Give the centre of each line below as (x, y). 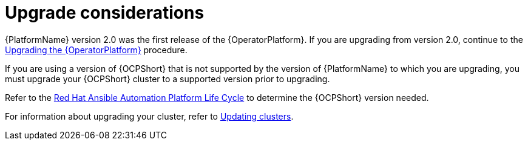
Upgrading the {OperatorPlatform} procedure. (96, 50)
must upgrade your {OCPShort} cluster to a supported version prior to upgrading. (168, 79)
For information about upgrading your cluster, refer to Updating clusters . (149, 116)
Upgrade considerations (105, 13)
